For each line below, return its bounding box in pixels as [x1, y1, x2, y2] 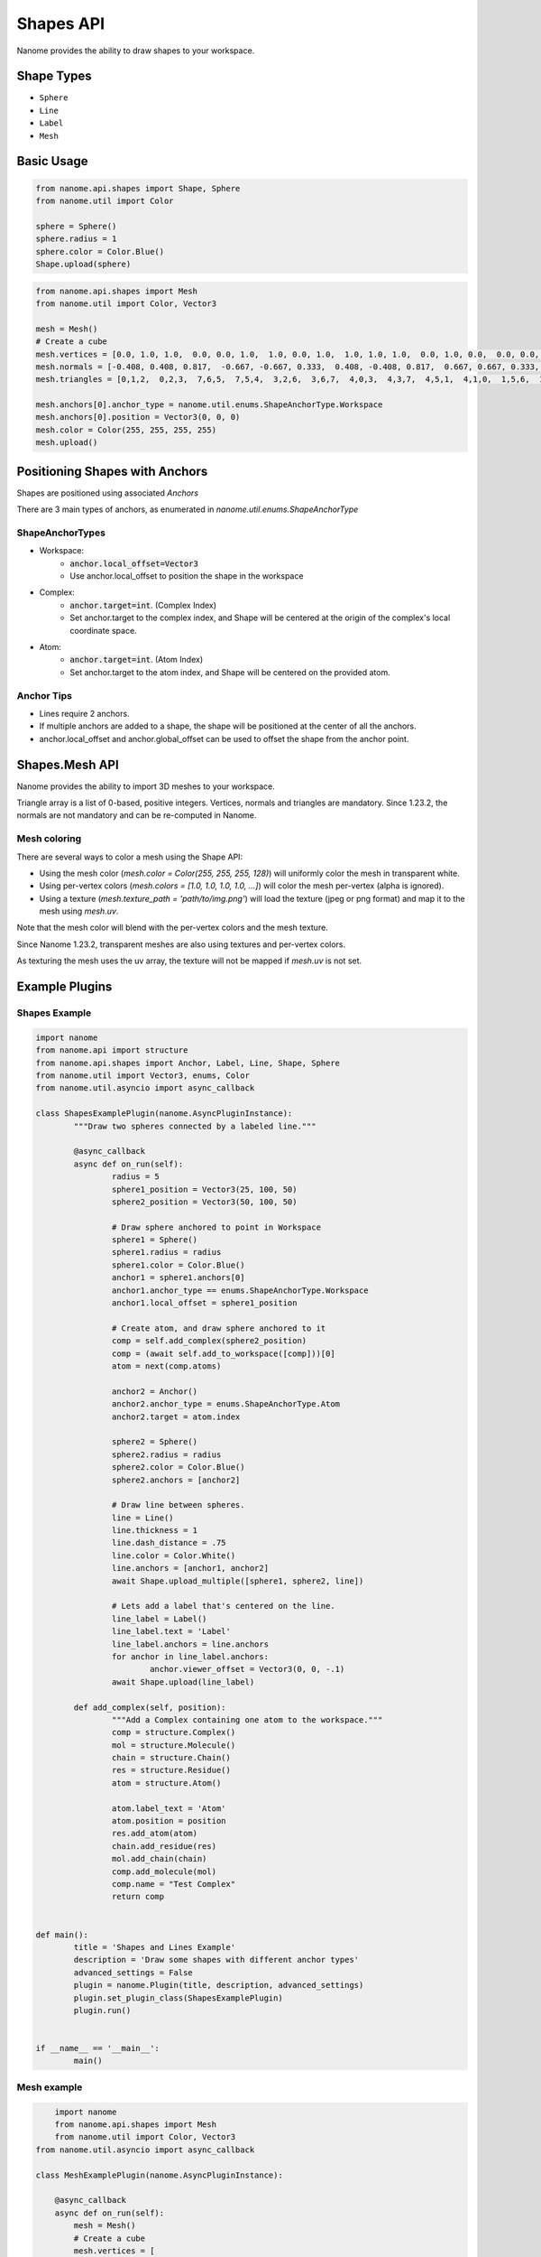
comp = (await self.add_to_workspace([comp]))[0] [111, 1348, 335, 1359]
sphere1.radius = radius [111, 1247, 222, 1258]
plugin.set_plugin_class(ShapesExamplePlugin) [73, 1992, 283, 2003]
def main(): [35, 1929, 89, 1940]
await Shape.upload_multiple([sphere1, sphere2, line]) [111, 1575, 364, 1586]
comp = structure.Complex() [111, 1727, 236, 1738]
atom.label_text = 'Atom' [111, 1803, 226, 1814]
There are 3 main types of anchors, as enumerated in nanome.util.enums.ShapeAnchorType [16, 504, 359, 515]
